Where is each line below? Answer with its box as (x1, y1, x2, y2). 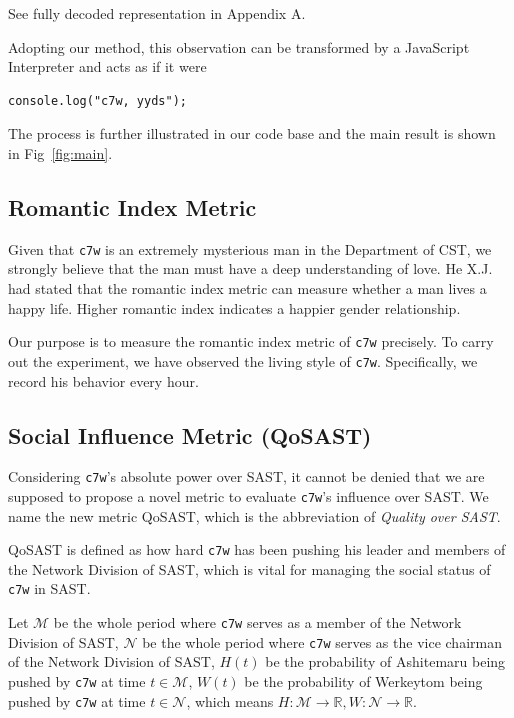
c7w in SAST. (8, 578, 91, 599)
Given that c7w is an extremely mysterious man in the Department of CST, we (8, 238, 492, 259)
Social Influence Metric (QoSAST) (8, 419, 372, 450)
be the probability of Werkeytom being (244, 671, 483, 692)
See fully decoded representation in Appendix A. (8, 3, 306, 23)
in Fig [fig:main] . (8, 142, 113, 163)
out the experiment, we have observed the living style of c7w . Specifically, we (8, 350, 478, 371)
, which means (186, 690, 274, 711)
